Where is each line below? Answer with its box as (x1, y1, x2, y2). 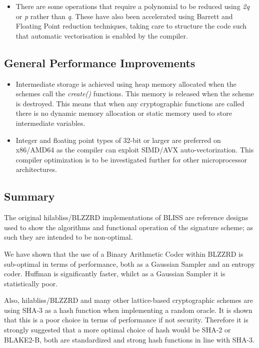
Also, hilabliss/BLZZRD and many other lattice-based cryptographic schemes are (4, 295, 253, 305)
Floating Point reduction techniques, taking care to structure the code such (15, 21, 247, 31)
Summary (4, 189, 55, 204)
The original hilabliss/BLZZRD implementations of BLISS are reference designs (4, 212, 248, 223)
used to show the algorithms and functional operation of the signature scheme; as (4, 222, 253, 232)
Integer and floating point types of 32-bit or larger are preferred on (15, 134, 221, 145)
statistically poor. (4, 278, 58, 288)
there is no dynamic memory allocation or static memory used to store (15, 108, 232, 118)
